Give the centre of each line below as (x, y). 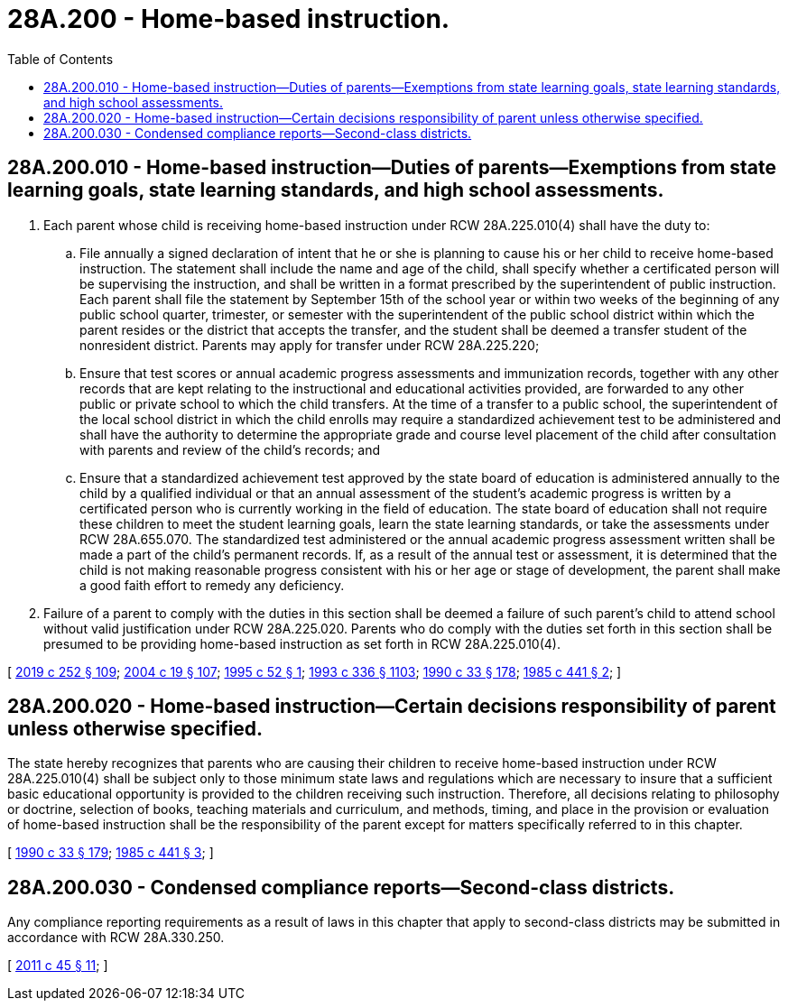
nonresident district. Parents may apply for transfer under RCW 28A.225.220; (310, 345)
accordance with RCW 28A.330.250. (116, 938)
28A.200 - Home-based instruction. (229, 19)
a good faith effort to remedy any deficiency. (212, 585)
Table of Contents (60, 59)
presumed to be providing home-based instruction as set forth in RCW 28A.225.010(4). (302, 643)
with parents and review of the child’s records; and (230, 449)
